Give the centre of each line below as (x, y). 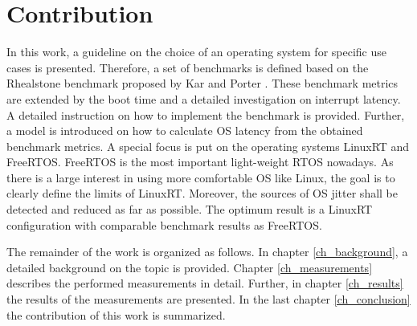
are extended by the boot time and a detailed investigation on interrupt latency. (204, 98)
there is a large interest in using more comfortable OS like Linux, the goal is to (201, 177)
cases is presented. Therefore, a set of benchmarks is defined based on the (188, 67)
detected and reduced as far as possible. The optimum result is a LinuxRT (190, 209)
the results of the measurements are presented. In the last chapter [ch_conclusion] (208, 299)
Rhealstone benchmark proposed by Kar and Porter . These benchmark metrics (202, 83)
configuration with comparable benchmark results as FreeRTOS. (164, 224)
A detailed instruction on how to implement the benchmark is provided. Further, (206, 114)
